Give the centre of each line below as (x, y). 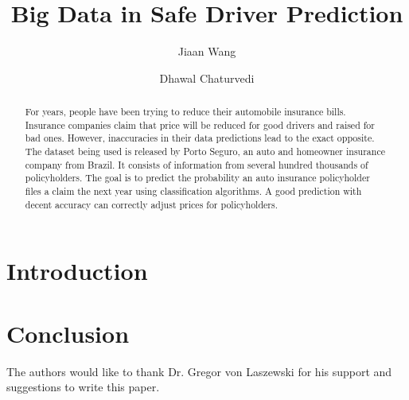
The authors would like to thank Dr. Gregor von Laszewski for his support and (199, 371)
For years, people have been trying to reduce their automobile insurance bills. (185, 112)
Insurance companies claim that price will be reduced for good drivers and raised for (200, 124)
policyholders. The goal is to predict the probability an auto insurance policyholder (197, 178)
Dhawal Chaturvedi (207, 78)
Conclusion (68, 333)
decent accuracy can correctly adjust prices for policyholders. (151, 204)
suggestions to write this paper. (83, 387)
